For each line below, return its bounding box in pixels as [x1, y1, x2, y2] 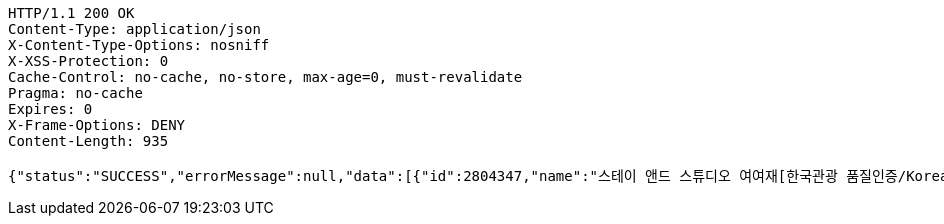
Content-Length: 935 [8, 133, 169, 149]
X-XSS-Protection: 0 [8, 53, 169, 69]
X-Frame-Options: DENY [8, 117, 186, 133]
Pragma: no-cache [8, 85, 143, 101]
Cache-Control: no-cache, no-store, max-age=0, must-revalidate [8, 69, 523, 85]
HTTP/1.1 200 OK [8, 5, 135, 21]
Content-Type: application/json [8, 21, 261, 37]
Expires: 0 [8, 101, 93, 117]
